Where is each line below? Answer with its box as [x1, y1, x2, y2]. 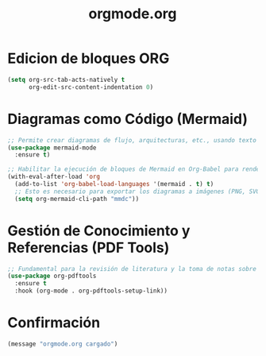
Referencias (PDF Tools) [7, 238, 170, 257]
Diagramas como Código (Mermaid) [7, 110, 248, 128]
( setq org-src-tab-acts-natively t [7, 75, 125, 83]
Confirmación [7, 314, 101, 332]
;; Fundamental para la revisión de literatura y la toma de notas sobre [7, 265, 257, 273]
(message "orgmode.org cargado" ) [7, 340, 118, 348]
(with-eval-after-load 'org [7, 172, 101, 181]
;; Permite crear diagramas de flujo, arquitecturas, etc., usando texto [7, 136, 257, 144]
